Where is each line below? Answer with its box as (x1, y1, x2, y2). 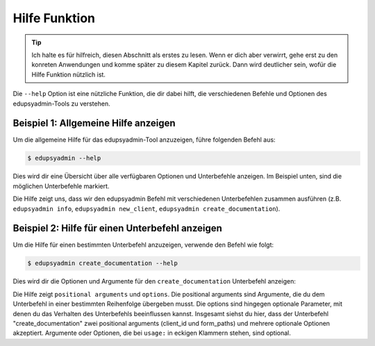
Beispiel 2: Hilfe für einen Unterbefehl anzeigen (12, 222, 222, 234)
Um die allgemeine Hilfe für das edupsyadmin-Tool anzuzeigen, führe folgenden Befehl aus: (12, 135, 276, 144)
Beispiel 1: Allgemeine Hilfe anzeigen (12, 117, 176, 129)
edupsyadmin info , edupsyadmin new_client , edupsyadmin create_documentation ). (12, 204, 281, 213)
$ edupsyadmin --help (27, 154, 101, 163)
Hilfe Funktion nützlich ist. (31, 70, 106, 79)
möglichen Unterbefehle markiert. (12, 181, 110, 190)
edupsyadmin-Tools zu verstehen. (12, 99, 110, 108)
